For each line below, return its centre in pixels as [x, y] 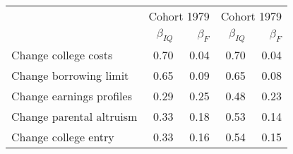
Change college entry [63, 137]
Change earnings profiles [72, 96]
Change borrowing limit [70, 76]
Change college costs [62, 55]
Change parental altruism [74, 117]
